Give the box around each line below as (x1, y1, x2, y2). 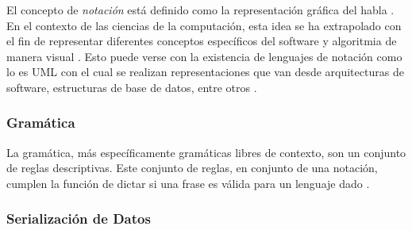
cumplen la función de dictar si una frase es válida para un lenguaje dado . (6, 174, 370, 191)
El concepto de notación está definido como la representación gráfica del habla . (6, 2, 395, 17)
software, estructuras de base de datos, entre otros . (6, 79, 257, 95)
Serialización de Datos (6, 209, 151, 228)
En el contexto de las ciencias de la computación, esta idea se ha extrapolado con (6, 17, 402, 33)
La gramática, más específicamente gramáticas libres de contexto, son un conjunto (6, 144, 406, 160)
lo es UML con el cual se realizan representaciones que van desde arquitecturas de (6, 63, 404, 80)
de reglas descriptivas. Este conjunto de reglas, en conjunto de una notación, (6, 159, 378, 176)
